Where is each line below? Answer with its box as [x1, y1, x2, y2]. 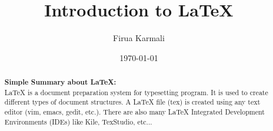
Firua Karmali [113, 32, 165, 44]
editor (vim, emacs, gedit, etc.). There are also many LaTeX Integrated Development [4, 107, 265, 117]
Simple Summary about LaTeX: [4, 77, 116, 88]
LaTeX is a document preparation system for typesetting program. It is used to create [4, 87, 268, 97]
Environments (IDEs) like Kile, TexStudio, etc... [4, 116, 152, 126]
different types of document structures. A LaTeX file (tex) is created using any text [4, 97, 261, 107]
